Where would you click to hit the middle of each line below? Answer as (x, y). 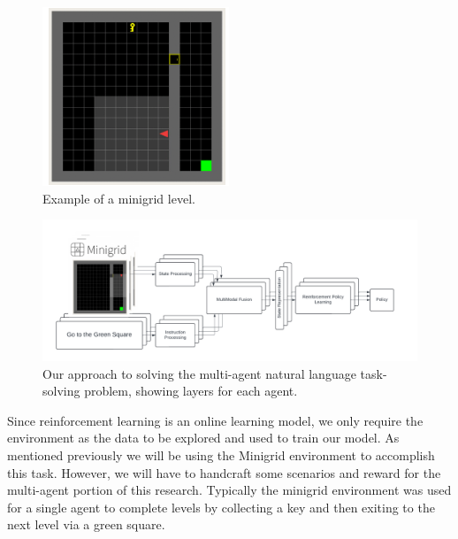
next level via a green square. (86, 524)
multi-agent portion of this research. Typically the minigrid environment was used (229, 490)
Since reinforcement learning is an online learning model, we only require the (215, 420)
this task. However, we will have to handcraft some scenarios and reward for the (224, 472)
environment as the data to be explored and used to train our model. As (203, 438)
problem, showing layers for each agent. (191, 391)
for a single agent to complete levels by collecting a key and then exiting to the (221, 507)
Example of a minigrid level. (119, 198)
